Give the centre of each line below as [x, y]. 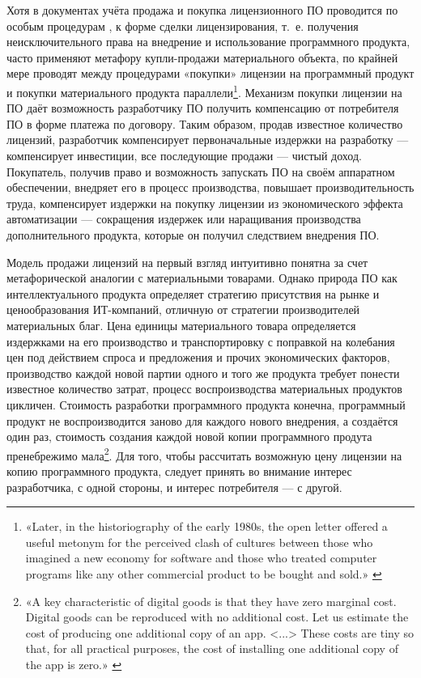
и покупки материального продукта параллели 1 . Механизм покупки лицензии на [204, 91]
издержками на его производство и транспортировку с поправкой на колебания [201, 341]
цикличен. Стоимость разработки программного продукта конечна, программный [206, 404]
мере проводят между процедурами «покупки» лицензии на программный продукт [210, 73]
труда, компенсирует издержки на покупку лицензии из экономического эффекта [205, 203]
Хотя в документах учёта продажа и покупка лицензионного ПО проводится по [202, 10]
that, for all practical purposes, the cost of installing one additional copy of [212, 648]
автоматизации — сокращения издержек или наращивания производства [184, 219]
